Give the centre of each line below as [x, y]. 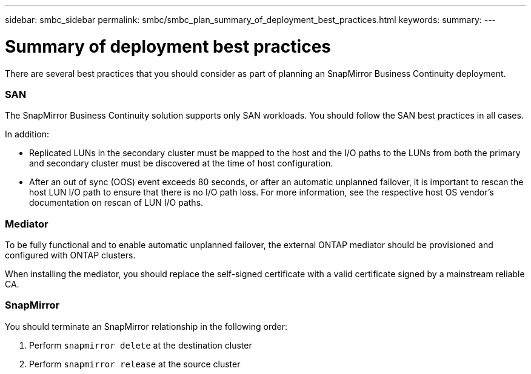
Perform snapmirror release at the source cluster [135, 364]
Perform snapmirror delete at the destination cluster [141, 345]
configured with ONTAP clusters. [70, 255]
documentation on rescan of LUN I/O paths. [116, 203]
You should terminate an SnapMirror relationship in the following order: [146, 326]
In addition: [27, 134]
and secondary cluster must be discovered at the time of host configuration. [181, 163]
